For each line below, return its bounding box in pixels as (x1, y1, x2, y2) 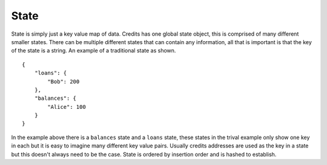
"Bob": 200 (47, 78, 80, 85)
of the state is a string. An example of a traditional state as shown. (11, 47, 176, 54)
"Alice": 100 (47, 103, 86, 110)
